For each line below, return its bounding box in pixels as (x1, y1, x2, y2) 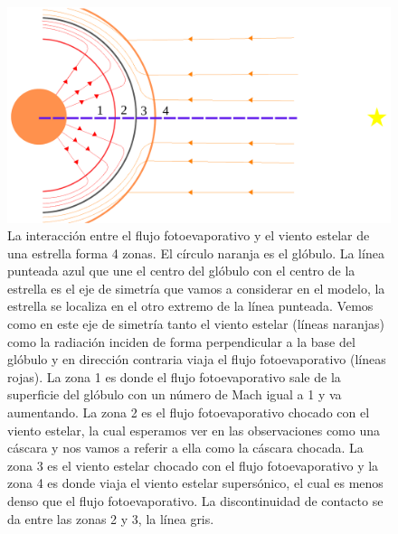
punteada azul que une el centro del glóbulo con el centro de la (7, 261, 355, 280)
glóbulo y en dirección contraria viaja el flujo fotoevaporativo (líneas (7, 350, 386, 369)
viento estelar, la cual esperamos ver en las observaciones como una (7, 420, 380, 439)
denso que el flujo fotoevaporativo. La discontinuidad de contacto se (7, 492, 384, 510)
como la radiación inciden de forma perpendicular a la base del (7, 332, 355, 351)
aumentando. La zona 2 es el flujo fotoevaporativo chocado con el (7, 403, 370, 422)
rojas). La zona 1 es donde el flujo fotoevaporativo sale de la (7, 367, 341, 386)
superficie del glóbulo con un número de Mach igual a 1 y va (7, 385, 342, 404)
